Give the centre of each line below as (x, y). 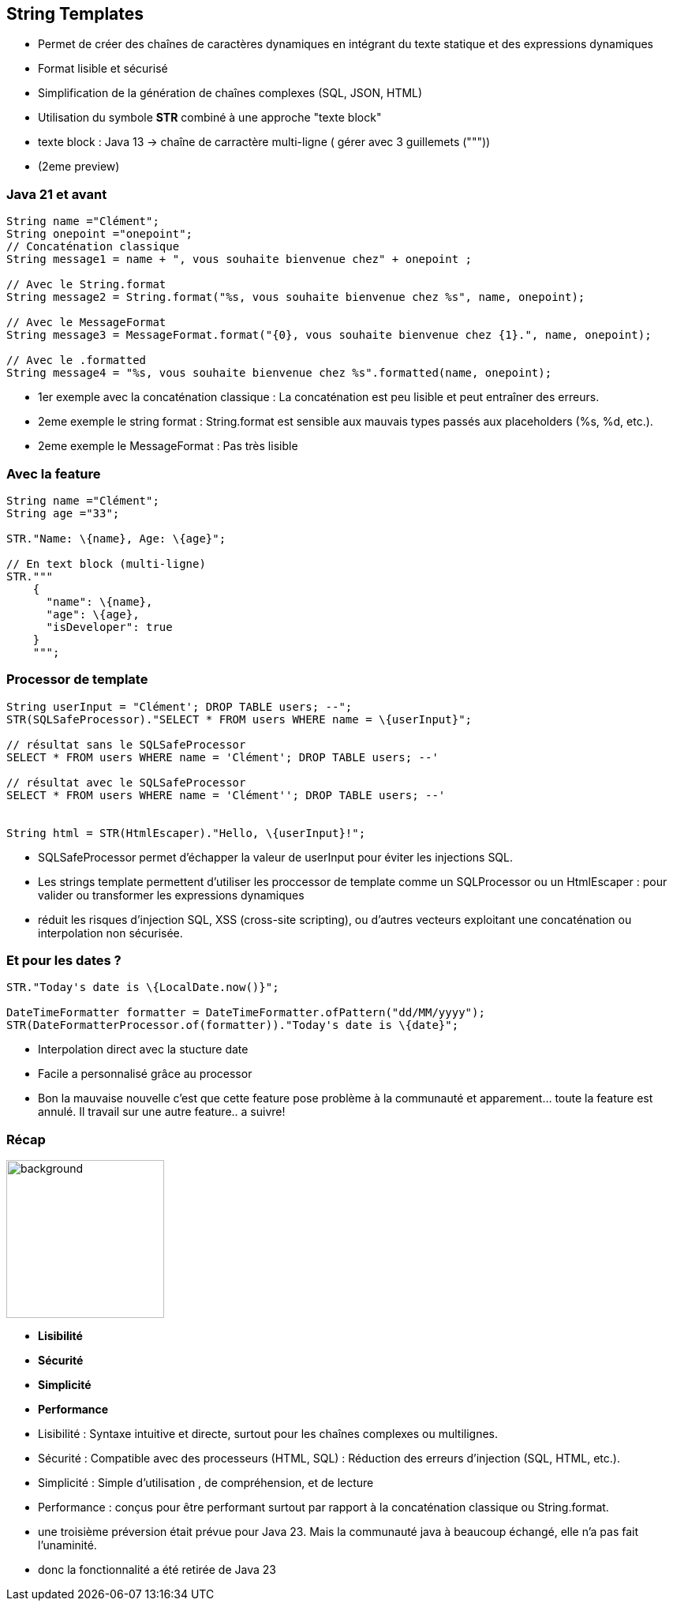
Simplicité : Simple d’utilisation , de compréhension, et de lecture (206, 1483)
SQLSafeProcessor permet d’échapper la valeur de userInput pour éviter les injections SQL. (276, 857)
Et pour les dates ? (64, 961)
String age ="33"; (63, 513)
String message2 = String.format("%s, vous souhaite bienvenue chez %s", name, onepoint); (296, 297)
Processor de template (77, 680)
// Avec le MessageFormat (86, 323)
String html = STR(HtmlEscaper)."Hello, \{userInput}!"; (186, 833)
